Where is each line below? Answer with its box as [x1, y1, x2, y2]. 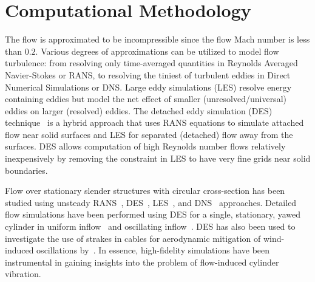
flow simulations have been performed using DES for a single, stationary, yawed [5, 208, 301, 221]
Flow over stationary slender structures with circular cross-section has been [5, 184, 285, 197]
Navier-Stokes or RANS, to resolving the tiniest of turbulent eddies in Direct [5, 68, 291, 81]
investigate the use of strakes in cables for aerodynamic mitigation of [5, 232, 261, 244]
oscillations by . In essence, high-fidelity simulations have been [36, 244, 270, 256]
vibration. [5, 267, 41, 280]
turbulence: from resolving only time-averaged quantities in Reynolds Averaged [5, 57, 298, 69]
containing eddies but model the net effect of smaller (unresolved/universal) [5, 92, 286, 105]
